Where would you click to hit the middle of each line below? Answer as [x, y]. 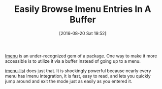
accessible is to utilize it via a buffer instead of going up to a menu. [73, 61]
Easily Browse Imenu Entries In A [83, 9]
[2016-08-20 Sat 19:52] [83, 33]
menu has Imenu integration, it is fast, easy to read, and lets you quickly [78, 76]
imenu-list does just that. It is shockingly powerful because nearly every [78, 71]
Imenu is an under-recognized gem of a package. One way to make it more [81, 56]
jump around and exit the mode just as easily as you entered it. [69, 81]
